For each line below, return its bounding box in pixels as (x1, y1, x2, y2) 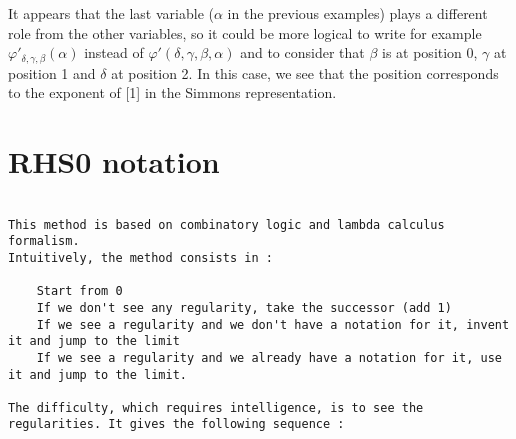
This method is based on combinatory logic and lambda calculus (8, 217, 445, 232)
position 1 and (8, 62, 96, 83)
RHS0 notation (8, 141, 220, 182)
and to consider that (240, 42, 365, 63)
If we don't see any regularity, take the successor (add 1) (36, 300, 452, 315)
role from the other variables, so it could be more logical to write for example (8, 22, 482, 43)
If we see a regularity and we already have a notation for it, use (36, 350, 502, 365)
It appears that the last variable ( (8, 3, 214, 23)
